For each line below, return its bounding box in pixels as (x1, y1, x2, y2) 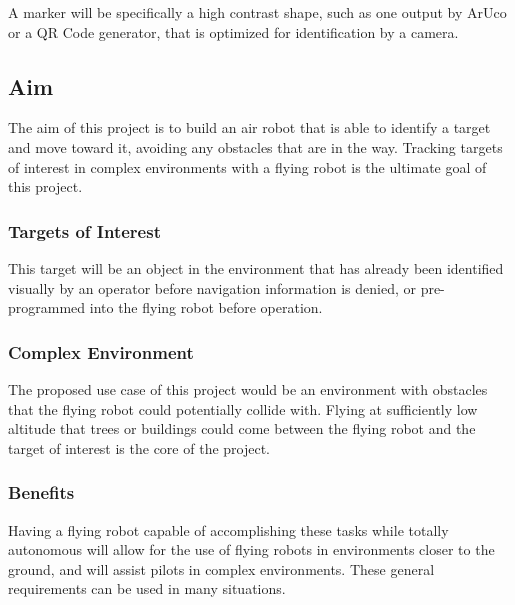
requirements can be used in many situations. (8, 578, 286, 599)
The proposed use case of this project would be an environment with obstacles (8, 378, 488, 399)
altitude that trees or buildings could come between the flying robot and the (8, 418, 476, 439)
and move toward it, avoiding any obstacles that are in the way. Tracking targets (8, 136, 503, 157)
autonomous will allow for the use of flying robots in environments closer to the (8, 539, 495, 560)
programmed (8, 297, 86, 318)
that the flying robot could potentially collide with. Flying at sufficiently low (8, 398, 478, 419)
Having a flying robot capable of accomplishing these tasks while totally (8, 519, 449, 540)
